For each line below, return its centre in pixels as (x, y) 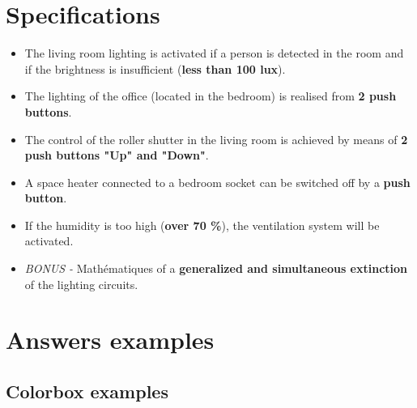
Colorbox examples (87, 391)
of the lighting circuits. (81, 284)
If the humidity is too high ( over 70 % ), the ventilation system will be (202, 225)
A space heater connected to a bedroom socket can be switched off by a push (217, 182)
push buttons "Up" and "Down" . (117, 155)
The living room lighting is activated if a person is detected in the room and (214, 53)
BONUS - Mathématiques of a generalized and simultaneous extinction (216, 268)
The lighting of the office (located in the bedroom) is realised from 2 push (211, 96)
